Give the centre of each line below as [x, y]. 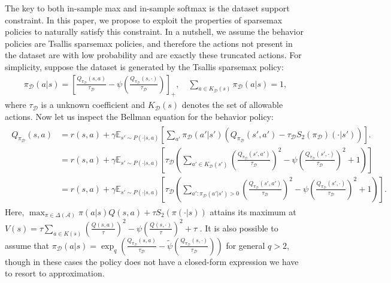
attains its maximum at [253, 211]
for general [245, 245]
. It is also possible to [239, 228]
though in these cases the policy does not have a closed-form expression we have [152, 261]
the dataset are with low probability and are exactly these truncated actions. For [153, 55]
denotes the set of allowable [232, 105]
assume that [27, 245]
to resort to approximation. [55, 273]
